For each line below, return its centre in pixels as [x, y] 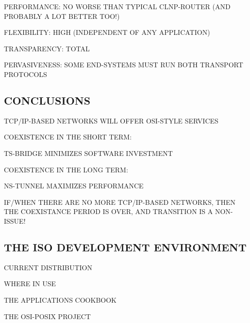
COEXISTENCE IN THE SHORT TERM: [68, 137]
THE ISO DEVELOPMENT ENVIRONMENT [125, 247]
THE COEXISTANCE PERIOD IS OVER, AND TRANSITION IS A [108, 211]
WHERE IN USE [30, 284]
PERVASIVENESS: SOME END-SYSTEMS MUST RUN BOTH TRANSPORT [124, 65]
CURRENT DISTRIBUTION [48, 267]
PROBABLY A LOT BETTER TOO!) [62, 16]
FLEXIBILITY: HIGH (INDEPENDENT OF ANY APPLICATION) [107, 32]
